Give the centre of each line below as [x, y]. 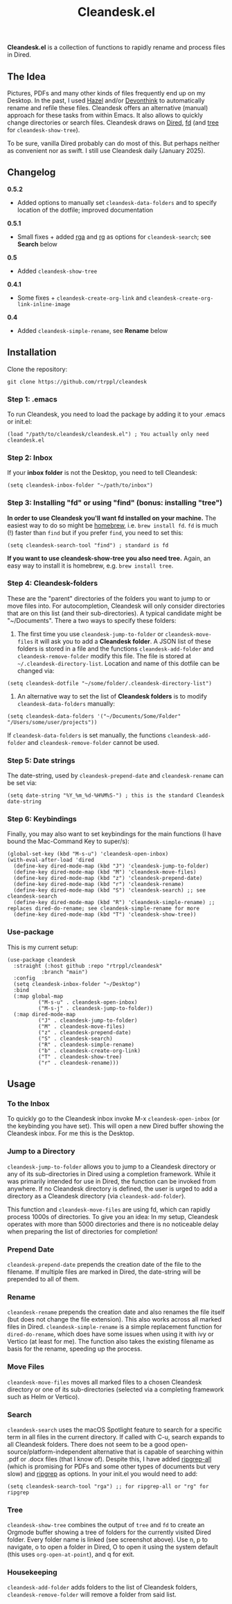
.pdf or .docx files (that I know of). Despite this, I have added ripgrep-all [109, 1459]
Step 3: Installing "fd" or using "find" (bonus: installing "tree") [115, 503]
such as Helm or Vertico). [43, 1396]
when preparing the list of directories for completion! [82, 1231]
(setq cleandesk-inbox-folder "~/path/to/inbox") [80, 485]
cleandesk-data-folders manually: [66, 703]
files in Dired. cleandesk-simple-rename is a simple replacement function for [115, 1327]
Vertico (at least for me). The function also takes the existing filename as [111, 1342]
